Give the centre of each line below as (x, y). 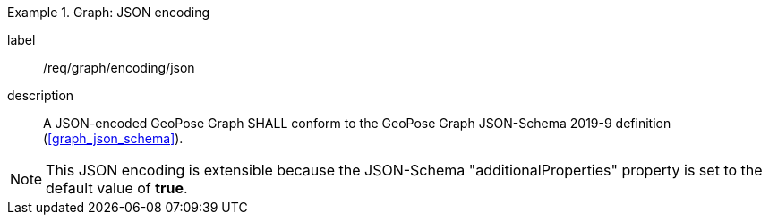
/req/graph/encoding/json (119, 68)
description (41, 95)
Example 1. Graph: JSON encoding (109, 12)
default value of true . (117, 188)
